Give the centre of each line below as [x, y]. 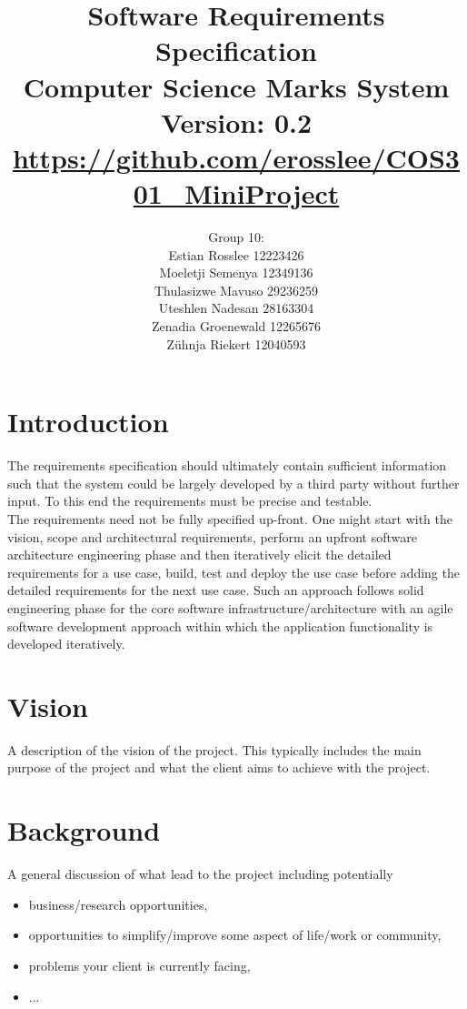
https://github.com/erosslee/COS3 [236, 157]
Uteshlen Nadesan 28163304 [236, 308]
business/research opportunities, [118, 904]
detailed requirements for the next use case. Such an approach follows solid [216, 590]
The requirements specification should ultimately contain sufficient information [227, 465]
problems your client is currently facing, [139, 965]
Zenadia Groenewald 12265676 [236, 326]
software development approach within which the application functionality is [220, 626]
